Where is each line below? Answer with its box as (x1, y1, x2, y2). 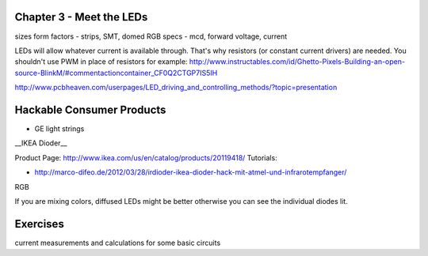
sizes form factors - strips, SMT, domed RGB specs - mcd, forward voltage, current (14, 32, 288, 41)
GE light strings (34, 123, 85, 134)
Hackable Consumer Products (14, 103, 166, 116)
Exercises (14, 217, 65, 231)
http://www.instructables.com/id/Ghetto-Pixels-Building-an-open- (189, 57, 406, 66)
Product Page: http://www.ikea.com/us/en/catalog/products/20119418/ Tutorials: (14, 152, 277, 162)
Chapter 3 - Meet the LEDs (14, 10, 148, 24)
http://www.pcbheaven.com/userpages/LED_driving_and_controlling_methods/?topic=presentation (14, 83, 338, 92)
